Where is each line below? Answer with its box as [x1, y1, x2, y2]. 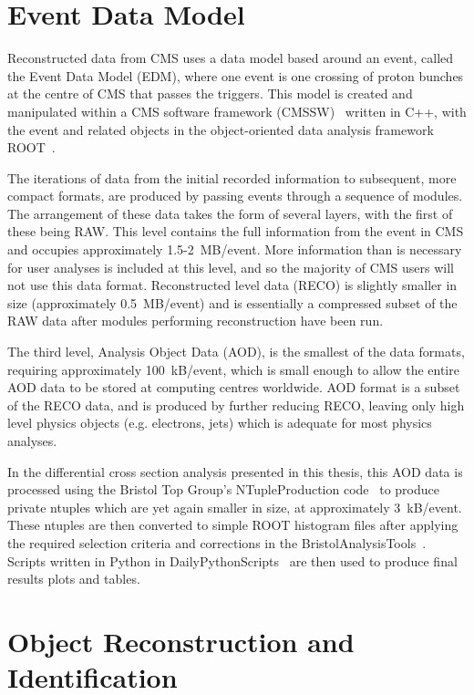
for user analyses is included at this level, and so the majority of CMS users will [7, 257, 454, 276]
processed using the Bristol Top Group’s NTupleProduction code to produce [7, 480, 439, 499]
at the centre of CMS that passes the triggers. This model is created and [7, 84, 413, 103]
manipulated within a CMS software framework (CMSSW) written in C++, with [7, 101, 467, 120]
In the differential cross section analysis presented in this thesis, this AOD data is [7, 462, 463, 481]
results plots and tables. [7, 569, 140, 588]
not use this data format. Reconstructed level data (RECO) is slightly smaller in [7, 275, 458, 295]
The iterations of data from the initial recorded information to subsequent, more [7, 168, 457, 187]
